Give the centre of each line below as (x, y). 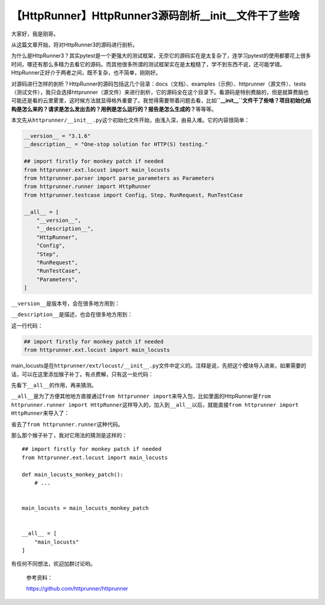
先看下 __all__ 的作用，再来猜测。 (54, 385)
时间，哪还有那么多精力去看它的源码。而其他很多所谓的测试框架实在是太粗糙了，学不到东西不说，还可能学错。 (148, 64)
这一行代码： (27, 325)
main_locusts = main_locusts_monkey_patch (85, 508)
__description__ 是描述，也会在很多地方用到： (72, 315)
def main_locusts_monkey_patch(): (73, 474)
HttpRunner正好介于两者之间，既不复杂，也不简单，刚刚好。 (86, 73)
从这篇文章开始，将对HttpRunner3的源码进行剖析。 (75, 45)
